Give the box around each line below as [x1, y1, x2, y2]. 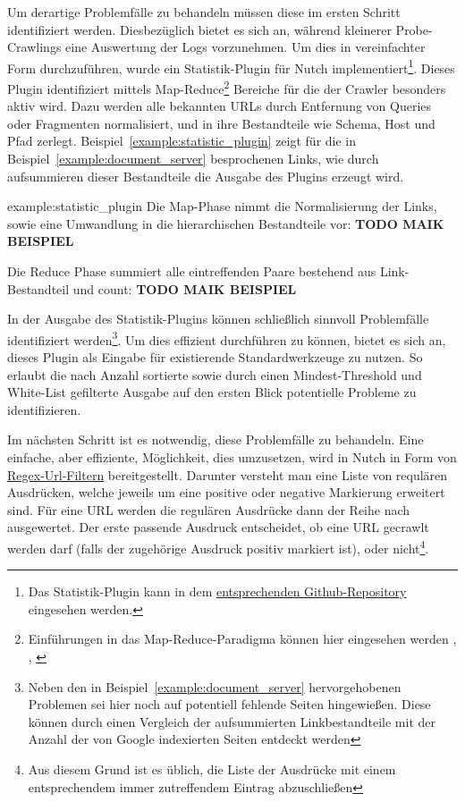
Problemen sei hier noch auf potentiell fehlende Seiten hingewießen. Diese [28, 695, 431, 713]
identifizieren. [7, 400, 81, 418]
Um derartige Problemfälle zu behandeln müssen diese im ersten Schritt [7, 3, 401, 21]
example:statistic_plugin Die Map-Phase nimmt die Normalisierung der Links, [7, 197, 437, 215]
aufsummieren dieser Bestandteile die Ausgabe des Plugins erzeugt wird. [7, 166, 404, 185]
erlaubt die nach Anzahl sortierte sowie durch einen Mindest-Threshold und [7, 365, 422, 384]
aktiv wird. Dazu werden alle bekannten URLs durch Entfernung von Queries [7, 97, 432, 115]
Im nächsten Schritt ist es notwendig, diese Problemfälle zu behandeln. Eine [7, 430, 424, 449]
